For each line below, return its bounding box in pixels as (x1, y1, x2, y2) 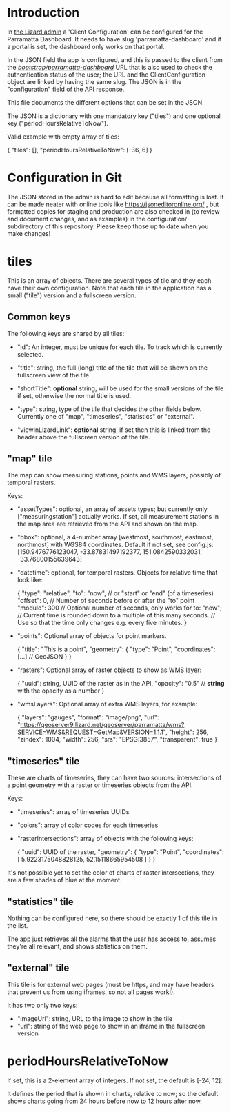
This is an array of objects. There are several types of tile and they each (7, 276, 212, 284)
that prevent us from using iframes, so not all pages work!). (7, 988, 176, 996)
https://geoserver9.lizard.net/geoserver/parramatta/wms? (20, 721, 185, 729)
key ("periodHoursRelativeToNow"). (7, 119, 108, 127)
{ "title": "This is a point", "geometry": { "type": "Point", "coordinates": (17, 645, 216, 653)
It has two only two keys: (7, 1001, 78, 1009)
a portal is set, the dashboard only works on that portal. (7, 42, 165, 50)
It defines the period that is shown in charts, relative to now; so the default (7, 1089, 219, 1098)
